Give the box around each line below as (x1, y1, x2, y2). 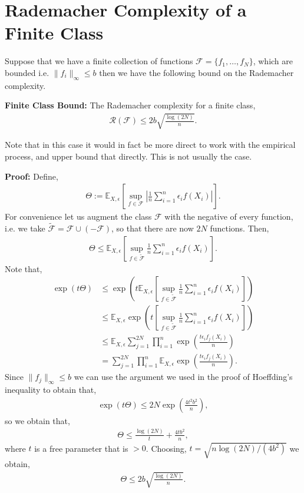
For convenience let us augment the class (5, 210, 152, 223)
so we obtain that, (5, 414, 70, 426)
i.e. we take (5, 222, 45, 234)
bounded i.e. (5, 66, 49, 78)
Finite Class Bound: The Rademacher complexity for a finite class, (5, 99, 256, 111)
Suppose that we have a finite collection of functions (5, 55, 193, 67)
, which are (253, 55, 293, 67)
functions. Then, (210, 222, 269, 234)
